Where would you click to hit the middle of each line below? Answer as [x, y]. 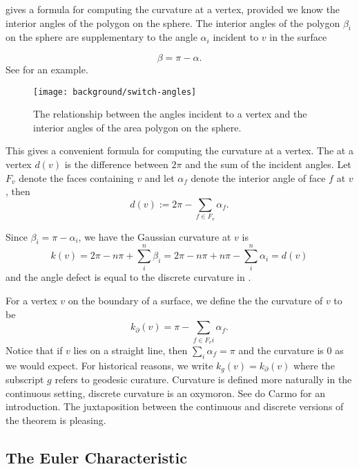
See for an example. [47, 69]
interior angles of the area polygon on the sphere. [137, 127]
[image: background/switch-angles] [115, 92]
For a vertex [31, 301]
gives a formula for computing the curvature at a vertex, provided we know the [173, 9]
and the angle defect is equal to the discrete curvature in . [128, 277]
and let [159, 177]
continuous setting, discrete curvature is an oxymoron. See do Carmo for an [165, 393]
